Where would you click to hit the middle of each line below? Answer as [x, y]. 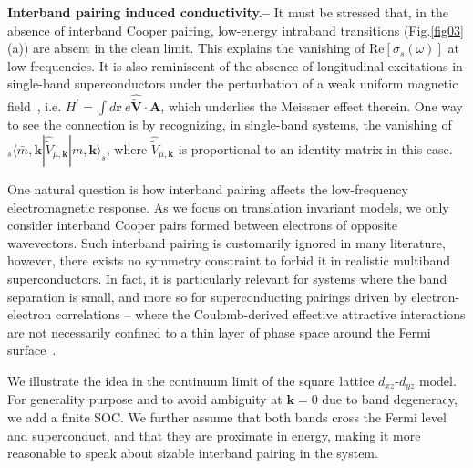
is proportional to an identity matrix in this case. [315, 149]
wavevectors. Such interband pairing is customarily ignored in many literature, [226, 242]
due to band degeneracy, [390, 399]
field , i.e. [35, 106]
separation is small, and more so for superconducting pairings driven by [207, 296]
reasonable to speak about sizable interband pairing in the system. [193, 453]
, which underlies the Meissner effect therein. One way [312, 106]
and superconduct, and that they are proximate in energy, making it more [214, 435]
